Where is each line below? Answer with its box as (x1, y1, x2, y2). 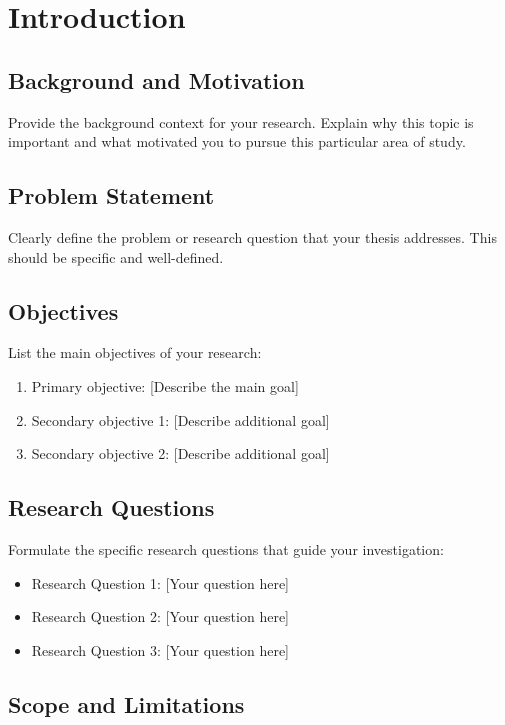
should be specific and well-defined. (8, 246, 224, 267)
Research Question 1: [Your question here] (31, 572, 290, 593)
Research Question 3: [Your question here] (31, 639, 290, 660)
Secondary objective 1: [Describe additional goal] (31, 409, 330, 430)
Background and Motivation (8, 64, 305, 95)
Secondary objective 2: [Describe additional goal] (31, 443, 330, 464)
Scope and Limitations (8, 688, 245, 719)
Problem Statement (8, 180, 215, 211)
